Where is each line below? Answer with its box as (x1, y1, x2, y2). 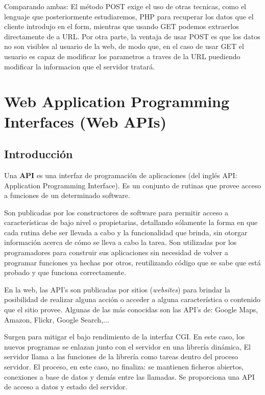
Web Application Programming (4, 91, 230, 112)
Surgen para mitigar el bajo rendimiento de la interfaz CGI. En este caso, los (4, 331, 245, 342)
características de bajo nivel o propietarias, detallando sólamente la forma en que (4, 217, 258, 228)
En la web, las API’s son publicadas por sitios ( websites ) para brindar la (4, 284, 230, 294)
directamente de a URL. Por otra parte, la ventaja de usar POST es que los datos (4, 31, 260, 41)
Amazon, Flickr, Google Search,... (4, 314, 109, 325)
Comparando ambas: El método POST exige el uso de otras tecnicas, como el (4, 1, 246, 11)
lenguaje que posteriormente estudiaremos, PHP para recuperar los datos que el (4, 11, 254, 21)
